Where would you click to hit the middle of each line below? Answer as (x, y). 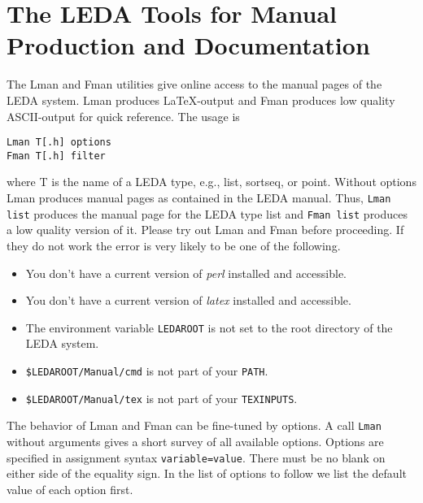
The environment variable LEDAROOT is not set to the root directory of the (209, 327)
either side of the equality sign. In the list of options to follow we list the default (207, 473)
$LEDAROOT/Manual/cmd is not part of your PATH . (147, 370)
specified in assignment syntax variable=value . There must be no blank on (196, 457)
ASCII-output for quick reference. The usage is (123, 116)
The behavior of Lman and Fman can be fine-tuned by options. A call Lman (194, 425)
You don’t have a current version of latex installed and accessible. (188, 300)
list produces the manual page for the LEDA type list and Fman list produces (207, 213)
